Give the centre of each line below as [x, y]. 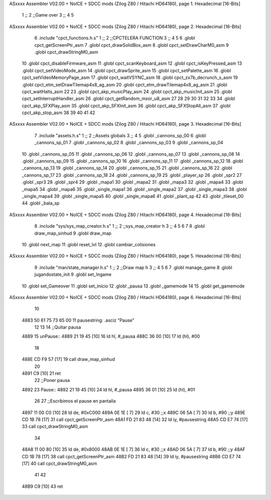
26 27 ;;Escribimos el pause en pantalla [75, 401]
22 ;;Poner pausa [52, 380]
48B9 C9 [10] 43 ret [42, 486]
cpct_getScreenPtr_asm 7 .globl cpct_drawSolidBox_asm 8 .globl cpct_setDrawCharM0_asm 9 [131, 45]
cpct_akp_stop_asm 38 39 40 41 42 [58, 113]
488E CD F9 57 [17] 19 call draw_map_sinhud [69, 359]
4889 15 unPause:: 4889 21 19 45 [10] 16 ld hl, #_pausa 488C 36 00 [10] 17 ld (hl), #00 [111, 336]
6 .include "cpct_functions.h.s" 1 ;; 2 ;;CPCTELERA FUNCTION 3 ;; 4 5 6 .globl [115, 38]
